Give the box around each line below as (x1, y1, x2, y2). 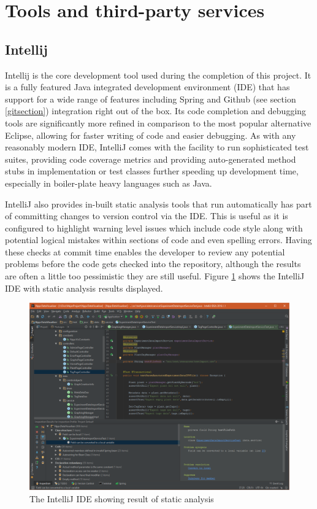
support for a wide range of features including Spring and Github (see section (5, 92, 296, 105)
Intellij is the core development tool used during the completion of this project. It (5, 68, 311, 81)
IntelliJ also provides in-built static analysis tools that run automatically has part (5, 197, 312, 210)
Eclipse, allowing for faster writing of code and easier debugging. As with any (5, 128, 296, 141)
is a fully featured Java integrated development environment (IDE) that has (5, 80, 290, 93)
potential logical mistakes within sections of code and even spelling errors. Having (5, 233, 312, 246)
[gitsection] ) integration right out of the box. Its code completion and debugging (5, 104, 307, 117)
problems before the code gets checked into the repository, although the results (5, 257, 301, 270)
